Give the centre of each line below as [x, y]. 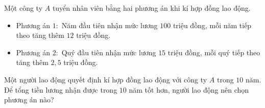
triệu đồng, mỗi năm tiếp [212, 25]
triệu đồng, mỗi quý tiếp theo [214, 52]
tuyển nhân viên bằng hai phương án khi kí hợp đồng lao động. [151, 8]
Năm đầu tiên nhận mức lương [110, 25]
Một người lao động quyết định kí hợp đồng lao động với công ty [106, 79]
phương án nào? [29, 100]
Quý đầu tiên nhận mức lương [109, 52]
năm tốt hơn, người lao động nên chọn [189, 89]
